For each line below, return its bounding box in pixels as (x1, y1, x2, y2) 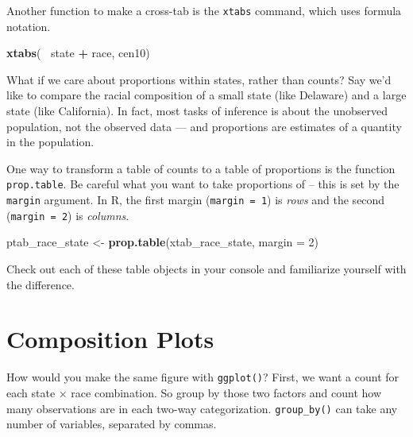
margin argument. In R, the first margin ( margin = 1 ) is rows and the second (6, 191, 385, 208)
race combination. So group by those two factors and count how (71, 384, 382, 400)
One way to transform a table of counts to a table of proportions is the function (6, 160, 396, 176)
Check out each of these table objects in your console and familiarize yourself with (6, 260, 407, 277)
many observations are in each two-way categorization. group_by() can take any (6, 400, 398, 416)
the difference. (6, 276, 75, 292)
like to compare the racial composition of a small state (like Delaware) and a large (6, 87, 407, 103)
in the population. (6, 133, 95, 150)
